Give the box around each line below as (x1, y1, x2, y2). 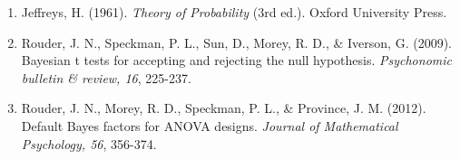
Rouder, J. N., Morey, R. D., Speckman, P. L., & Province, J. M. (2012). (21, 98, 426, 117)
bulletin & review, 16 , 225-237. (21, 68, 191, 87)
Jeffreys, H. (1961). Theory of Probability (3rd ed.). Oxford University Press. (21, 3, 447, 21)
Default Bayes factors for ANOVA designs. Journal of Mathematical (21, 116, 398, 135)
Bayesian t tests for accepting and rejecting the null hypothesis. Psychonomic (21, 51, 452, 70)
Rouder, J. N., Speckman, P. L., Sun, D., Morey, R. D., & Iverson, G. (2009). (21, 33, 453, 51)
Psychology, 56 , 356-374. (21, 134, 157, 153)
